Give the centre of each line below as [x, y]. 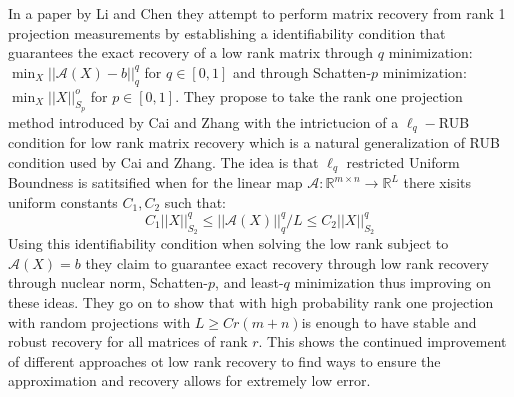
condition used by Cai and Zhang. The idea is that [163, 161]
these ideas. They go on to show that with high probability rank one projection [251, 301]
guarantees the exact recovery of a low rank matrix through [191, 52]
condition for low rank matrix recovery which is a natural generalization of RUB [254, 142]
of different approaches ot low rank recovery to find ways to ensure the [224, 360]
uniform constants [63, 201]
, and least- [249, 282]
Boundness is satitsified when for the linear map [155, 182]
